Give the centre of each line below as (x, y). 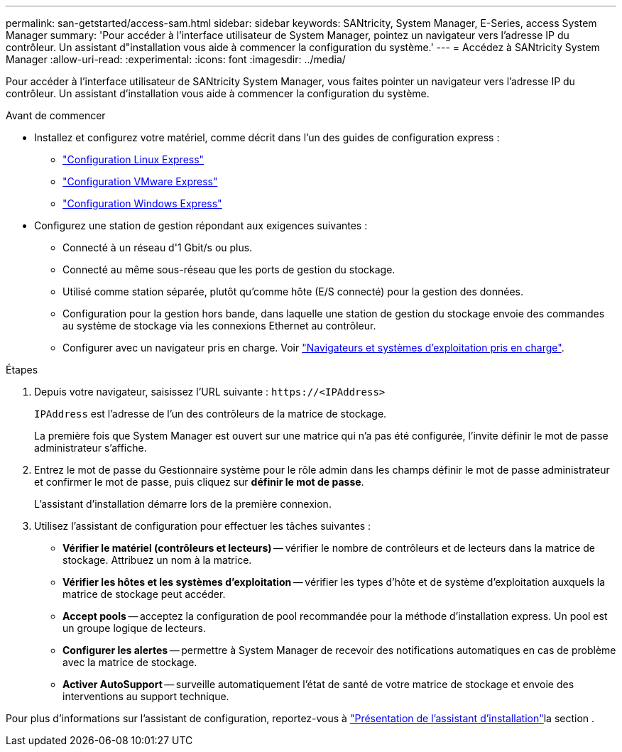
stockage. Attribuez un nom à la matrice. (157, 560)
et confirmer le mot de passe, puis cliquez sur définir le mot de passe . (199, 482)
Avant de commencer (56, 115)
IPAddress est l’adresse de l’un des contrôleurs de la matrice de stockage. (211, 414)
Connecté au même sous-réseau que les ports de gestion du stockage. (229, 269)
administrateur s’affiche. (91, 448)
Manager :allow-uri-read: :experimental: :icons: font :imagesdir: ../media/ (176, 59)
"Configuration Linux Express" (133, 159)
